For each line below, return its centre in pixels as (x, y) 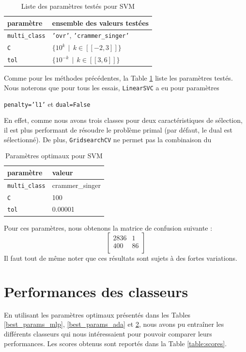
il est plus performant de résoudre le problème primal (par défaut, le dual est (118, 129)
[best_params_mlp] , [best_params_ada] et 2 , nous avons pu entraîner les (114, 324)
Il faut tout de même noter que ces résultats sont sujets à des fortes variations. (121, 258)
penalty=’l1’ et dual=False (47, 104)
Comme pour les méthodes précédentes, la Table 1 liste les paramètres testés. (118, 78)
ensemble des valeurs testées (100, 23)
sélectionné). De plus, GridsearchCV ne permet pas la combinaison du (108, 139)
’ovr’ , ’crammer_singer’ (91, 35)
